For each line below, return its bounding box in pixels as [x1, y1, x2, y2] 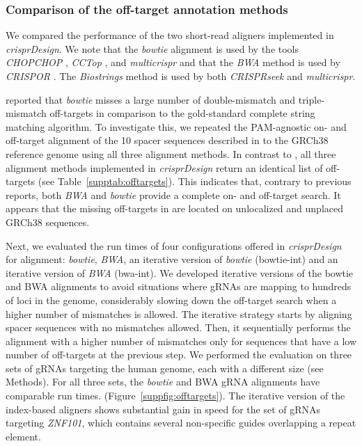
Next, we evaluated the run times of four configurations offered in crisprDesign [6, 238, 342, 253]
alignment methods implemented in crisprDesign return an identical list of [6, 160, 323, 175]
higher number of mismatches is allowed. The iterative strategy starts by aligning [6, 306, 352, 321]
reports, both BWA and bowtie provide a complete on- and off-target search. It [6, 187, 341, 202]
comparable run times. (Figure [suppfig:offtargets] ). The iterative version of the [6, 388, 345, 403]
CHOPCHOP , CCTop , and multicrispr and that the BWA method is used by [6, 55, 340, 70]
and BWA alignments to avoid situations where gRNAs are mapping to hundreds [6, 279, 352, 294]
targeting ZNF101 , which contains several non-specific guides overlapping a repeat [6, 415, 356, 430]
